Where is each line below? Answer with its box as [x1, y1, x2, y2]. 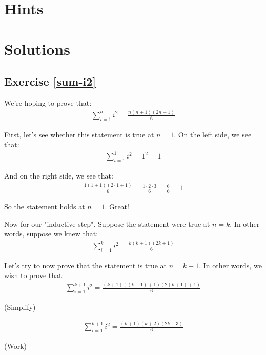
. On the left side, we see [174, 129, 252, 140]
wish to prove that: [4, 270, 64, 281]
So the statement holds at [4, 201, 85, 211]
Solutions [4, 38, 70, 59]
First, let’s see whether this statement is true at [4, 129, 154, 140]
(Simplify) [4, 302, 36, 312]
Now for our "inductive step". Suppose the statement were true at [4, 218, 210, 229]
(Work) [4, 340, 27, 351]
